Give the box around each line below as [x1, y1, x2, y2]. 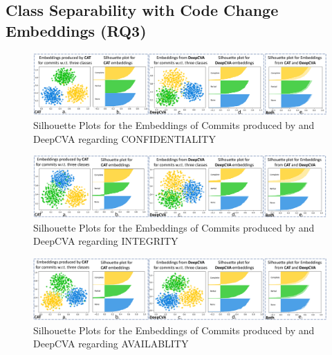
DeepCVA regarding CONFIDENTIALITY [33, 131, 216, 146]
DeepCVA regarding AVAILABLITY [33, 336, 189, 351]
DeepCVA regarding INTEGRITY [33, 234, 178, 248]
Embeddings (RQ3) [6, 19, 147, 41]
